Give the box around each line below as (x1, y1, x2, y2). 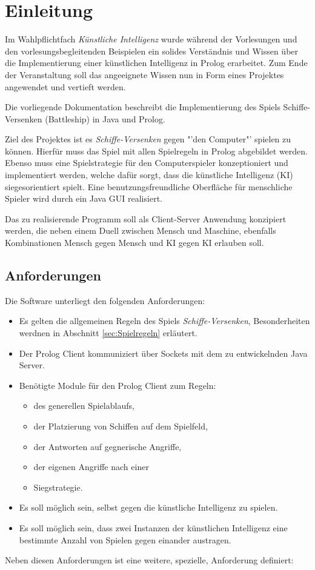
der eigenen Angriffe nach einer (33, 460, 149, 473)
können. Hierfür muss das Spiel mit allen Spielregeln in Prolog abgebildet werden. (5, 144, 308, 157)
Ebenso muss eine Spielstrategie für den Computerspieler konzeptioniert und (5, 156, 288, 169)
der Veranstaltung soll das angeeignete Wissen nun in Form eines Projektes (5, 68, 284, 81)
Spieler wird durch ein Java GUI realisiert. (5, 192, 162, 205)
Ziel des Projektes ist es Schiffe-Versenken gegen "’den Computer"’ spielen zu (5, 133, 291, 145)
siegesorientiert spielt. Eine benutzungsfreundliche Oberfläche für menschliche (5, 180, 293, 193)
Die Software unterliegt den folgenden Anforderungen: (5, 294, 205, 307)
